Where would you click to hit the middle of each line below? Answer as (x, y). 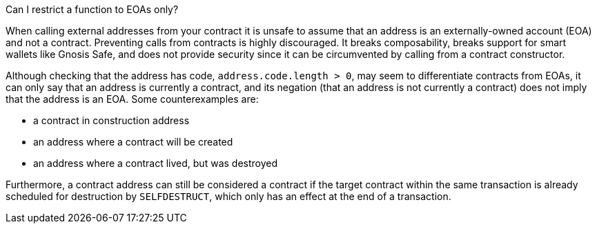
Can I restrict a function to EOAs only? (92, 9)
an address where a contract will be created (133, 142)
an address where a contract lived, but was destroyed (156, 163)
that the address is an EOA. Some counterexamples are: (132, 99)
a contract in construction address (111, 120)
